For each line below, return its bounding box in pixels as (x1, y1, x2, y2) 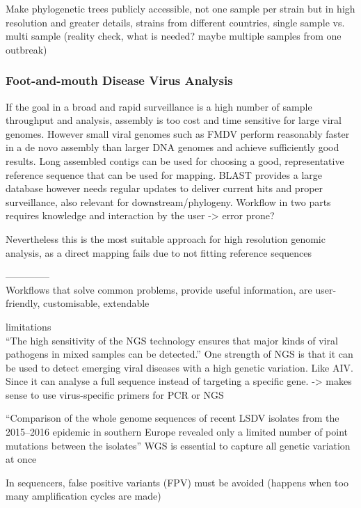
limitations (6, 319, 51, 333)
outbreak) (6, 42, 47, 56)
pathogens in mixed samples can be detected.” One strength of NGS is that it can (6, 347, 353, 361)
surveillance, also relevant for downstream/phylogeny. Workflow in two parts (6, 194, 331, 209)
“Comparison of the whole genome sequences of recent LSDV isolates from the (6, 411, 339, 425)
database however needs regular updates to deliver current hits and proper (6, 181, 323, 196)
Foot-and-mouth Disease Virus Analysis (6, 72, 233, 89)
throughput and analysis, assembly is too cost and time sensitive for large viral (6, 113, 342, 127)
